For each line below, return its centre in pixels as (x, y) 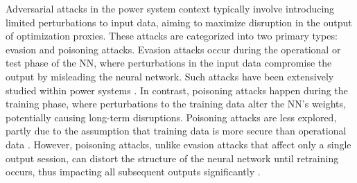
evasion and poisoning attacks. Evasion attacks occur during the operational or (173, 49)
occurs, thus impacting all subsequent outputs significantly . (133, 172)
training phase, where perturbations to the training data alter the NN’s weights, (176, 104)
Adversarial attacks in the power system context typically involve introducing (170, 8)
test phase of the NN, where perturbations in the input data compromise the (169, 63)
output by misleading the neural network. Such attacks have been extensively (170, 76)
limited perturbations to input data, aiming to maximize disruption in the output (179, 22)
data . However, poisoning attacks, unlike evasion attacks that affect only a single (178, 144)
